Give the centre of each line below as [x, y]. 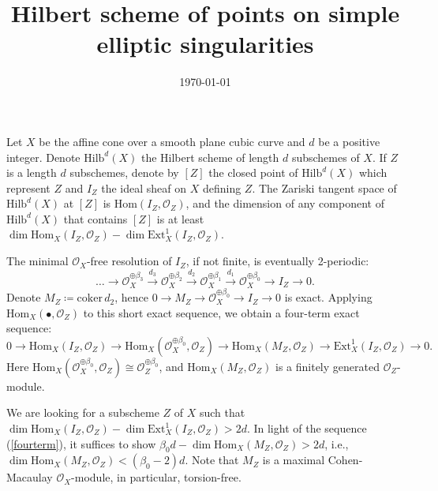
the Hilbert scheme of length [210, 157]
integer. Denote [43, 157]
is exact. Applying [328, 297]
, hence [131, 297]
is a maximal [294, 460]
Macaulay [30, 477]
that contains [95, 218]
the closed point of [253, 172]
